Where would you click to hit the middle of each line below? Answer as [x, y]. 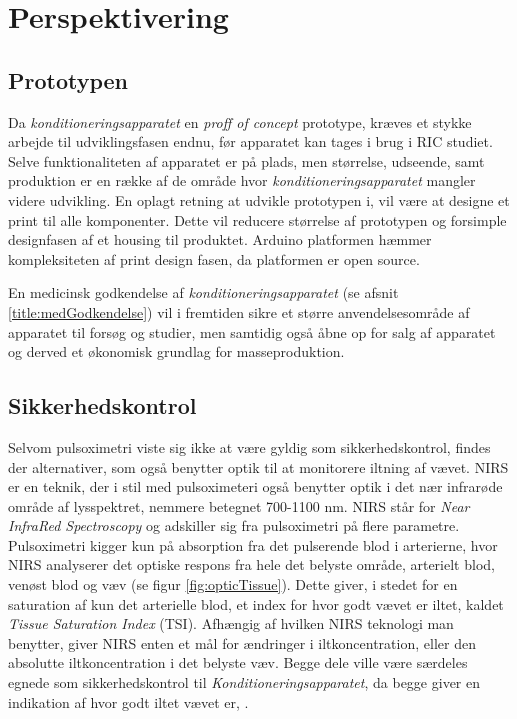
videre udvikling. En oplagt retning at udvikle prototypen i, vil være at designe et [259, 199]
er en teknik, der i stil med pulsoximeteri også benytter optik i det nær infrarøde [255, 486]
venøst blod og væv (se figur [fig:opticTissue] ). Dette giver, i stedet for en [233, 584]
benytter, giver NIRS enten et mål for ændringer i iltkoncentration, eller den [242, 642]
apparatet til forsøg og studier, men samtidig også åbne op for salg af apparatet [252, 331]
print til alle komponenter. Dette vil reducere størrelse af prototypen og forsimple [257, 219]
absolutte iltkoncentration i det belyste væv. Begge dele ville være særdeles [238, 662]
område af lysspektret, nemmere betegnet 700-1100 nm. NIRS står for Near [239, 505]
